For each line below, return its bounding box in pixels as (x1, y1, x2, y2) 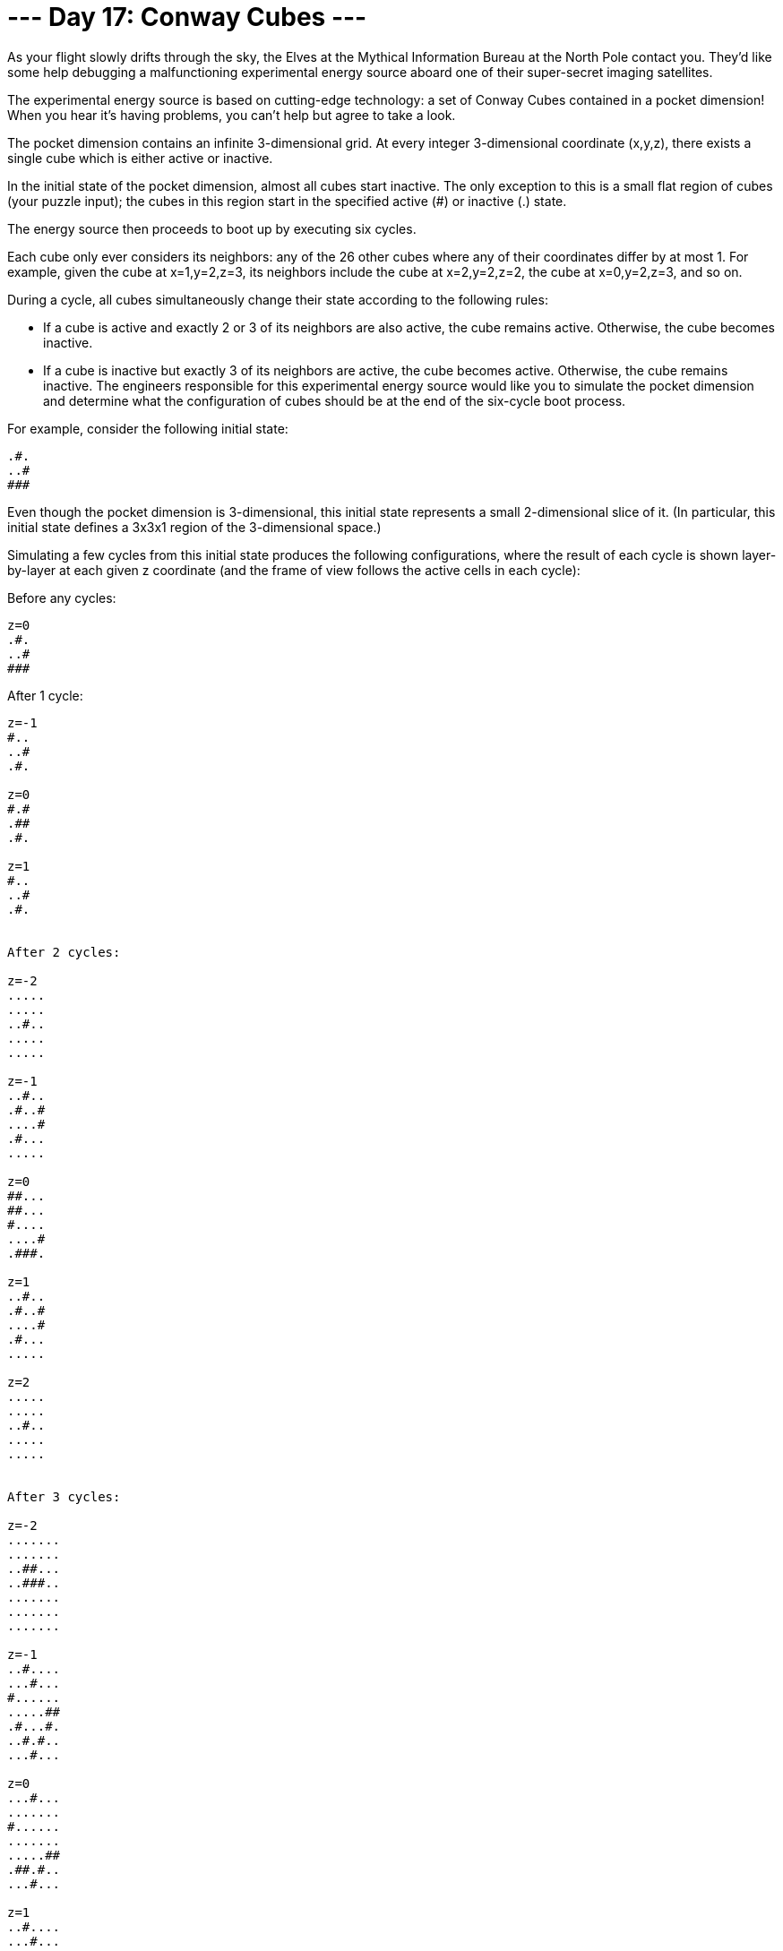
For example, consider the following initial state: (7, 420, 288, 436)
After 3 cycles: (7, 1489, 121, 1504)
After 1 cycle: (7, 687, 83, 703)
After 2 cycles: (7, 944, 121, 959)
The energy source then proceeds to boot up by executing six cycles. (7, 220, 417, 236)
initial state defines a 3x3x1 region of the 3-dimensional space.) (7, 519, 382, 535)
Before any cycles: (7, 589, 116, 606)
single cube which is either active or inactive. (7, 150, 273, 166)
